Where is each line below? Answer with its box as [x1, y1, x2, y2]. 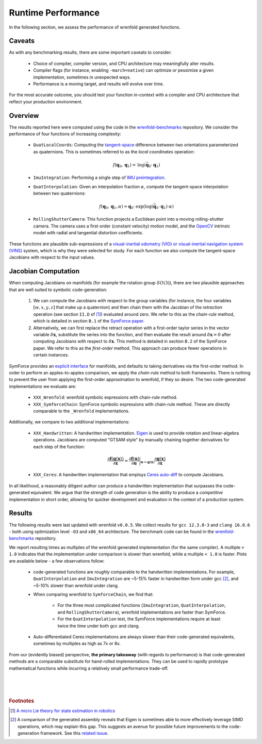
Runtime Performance [9, 7, 100, 18]
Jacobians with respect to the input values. [9, 255, 95, 260]
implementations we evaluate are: [9, 383, 76, 389]
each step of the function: [33, 444, 85, 450]
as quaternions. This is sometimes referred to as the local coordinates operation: [33, 148, 195, 155]
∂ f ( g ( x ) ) [107, 456, 124, 461]
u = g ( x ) [141, 459, 155, 464]
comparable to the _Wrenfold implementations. [33, 408, 130, 414]
